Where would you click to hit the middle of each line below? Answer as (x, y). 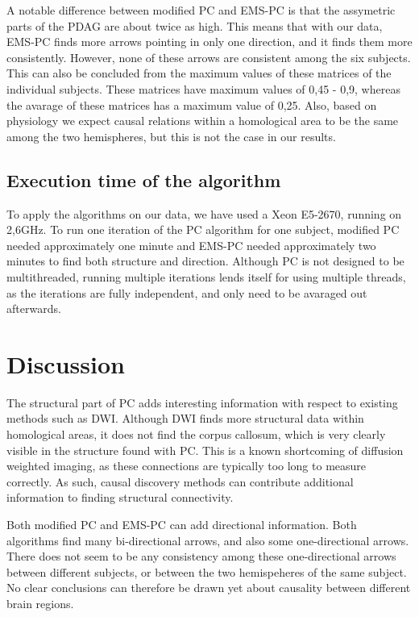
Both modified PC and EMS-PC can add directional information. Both (182, 524)
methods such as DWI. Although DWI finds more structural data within (185, 418)
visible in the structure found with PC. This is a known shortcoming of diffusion (205, 450)
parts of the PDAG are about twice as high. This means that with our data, (195, 25)
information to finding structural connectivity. (120, 497)
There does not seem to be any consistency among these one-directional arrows (201, 556)
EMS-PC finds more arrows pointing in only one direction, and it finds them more (209, 42)
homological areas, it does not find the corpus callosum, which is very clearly (196, 434)
